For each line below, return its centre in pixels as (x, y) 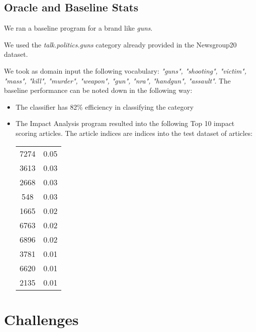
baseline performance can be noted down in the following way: (98, 90)
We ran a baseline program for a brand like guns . (78, 28)
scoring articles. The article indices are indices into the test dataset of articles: (134, 133)
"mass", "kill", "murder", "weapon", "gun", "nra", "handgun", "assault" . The (117, 80)
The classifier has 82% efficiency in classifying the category (105, 106)
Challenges (41, 319)
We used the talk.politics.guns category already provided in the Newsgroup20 (120, 44)
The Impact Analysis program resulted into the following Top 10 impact (125, 123)
